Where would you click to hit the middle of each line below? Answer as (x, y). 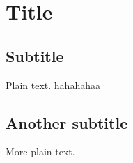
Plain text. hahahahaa (53, 85)
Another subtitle (67, 122)
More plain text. (40, 152)
